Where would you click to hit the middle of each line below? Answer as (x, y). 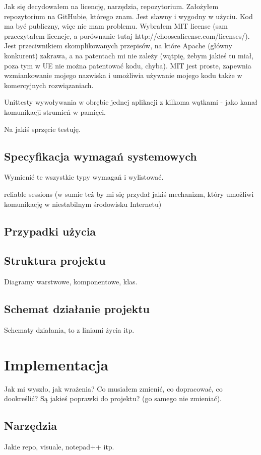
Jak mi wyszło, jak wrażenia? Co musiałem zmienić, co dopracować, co (113, 388)
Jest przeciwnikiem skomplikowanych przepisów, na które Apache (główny (118, 46)
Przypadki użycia (50, 231)
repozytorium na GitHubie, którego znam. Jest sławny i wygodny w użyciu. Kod (128, 16)
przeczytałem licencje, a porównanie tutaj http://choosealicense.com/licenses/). (127, 35)
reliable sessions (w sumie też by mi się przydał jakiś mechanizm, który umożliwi (129, 194)
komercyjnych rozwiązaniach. (49, 85)
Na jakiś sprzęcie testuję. (42, 129)
